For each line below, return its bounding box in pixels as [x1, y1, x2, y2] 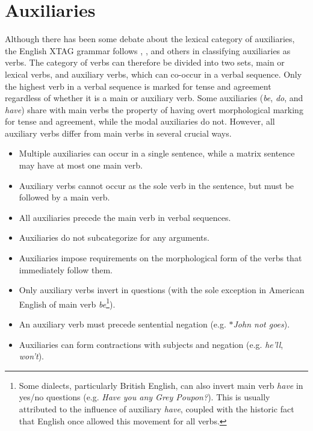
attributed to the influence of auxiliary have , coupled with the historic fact [19, 403, 294, 415]
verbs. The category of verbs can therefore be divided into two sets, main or [5, 56, 285, 69]
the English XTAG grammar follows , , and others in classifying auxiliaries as [5, 44, 291, 57]
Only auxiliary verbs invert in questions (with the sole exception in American [19, 284, 305, 296]
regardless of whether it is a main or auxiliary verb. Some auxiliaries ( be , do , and [5, 91, 303, 104]
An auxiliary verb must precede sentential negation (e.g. [19, 318, 226, 330]
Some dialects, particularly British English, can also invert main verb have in [19, 379, 303, 391]
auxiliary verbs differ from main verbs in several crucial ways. [5, 126, 232, 139]
